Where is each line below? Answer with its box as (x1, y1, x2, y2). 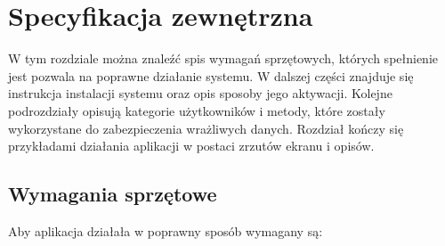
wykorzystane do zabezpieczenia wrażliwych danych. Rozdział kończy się (8, 119, 404, 137)
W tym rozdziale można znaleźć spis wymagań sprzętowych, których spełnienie (8, 49, 439, 68)
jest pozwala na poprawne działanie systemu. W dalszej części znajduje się (8, 66, 414, 85)
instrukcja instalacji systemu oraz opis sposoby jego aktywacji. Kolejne (8, 84, 392, 102)
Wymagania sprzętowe (8, 180, 217, 208)
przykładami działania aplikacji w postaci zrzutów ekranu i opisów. (8, 136, 375, 155)
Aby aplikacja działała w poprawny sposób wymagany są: (8, 221, 323, 240)
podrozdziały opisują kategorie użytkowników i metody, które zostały (8, 101, 385, 119)
